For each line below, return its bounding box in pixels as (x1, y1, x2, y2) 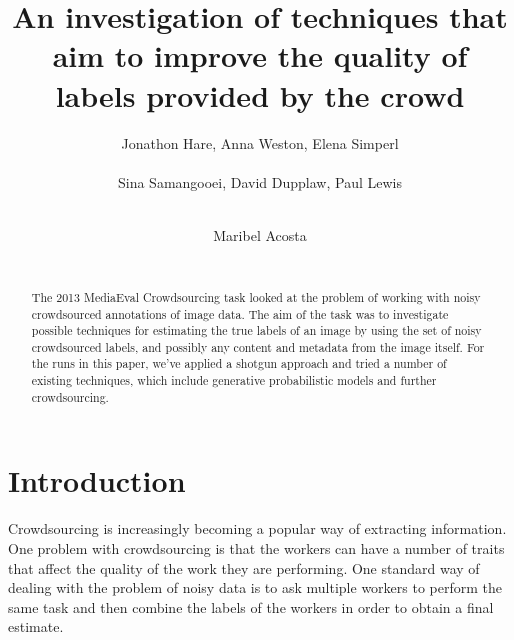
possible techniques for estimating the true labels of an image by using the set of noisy (31, 322, 482, 339)
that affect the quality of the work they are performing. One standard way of (8, 557, 480, 578)
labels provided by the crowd (55, 74, 465, 115)
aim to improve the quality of (52, 35, 468, 76)
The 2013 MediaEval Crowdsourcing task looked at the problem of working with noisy (31, 288, 481, 305)
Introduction (8, 460, 186, 501)
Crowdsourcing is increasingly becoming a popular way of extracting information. (8, 518, 507, 539)
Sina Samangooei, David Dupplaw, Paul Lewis (117, 171, 402, 192)
